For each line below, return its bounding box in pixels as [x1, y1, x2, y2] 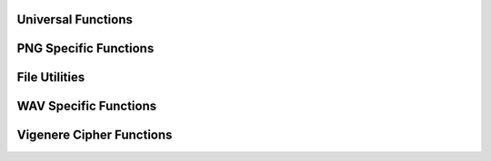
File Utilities [16, 70, 85, 85]
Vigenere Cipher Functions [16, 128, 173, 143]
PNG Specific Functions [16, 41, 155, 56]
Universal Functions [16, 12, 134, 27]
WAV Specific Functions [16, 99, 157, 114]
